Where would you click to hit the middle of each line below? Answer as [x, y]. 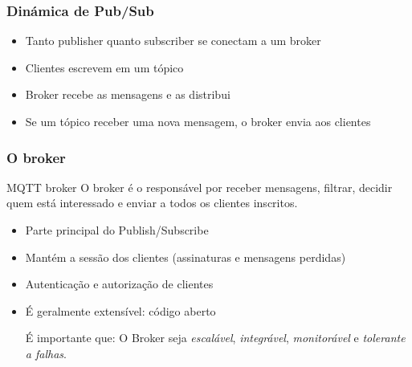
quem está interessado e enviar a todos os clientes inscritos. [152, 203]
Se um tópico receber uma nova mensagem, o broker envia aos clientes [198, 121]
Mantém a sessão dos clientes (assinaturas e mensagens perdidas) [186, 257]
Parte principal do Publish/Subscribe [117, 230]
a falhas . [46, 353]
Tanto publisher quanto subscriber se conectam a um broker [173, 41]
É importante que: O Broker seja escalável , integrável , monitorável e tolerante [215, 338]
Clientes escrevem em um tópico [104, 67]
